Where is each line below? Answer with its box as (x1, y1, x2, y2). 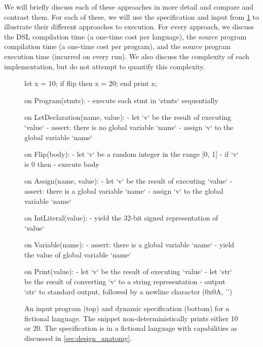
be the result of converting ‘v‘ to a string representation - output (24, 276, 226, 287)
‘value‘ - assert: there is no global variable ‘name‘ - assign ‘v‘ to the (24, 121, 234, 132)
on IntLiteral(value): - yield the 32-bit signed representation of (24, 212, 218, 223)
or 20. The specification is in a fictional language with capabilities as (24, 323, 237, 333)
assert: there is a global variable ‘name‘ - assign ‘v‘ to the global (24, 185, 223, 196)
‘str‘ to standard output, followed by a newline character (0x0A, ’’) (24, 286, 233, 296)
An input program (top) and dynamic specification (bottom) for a (24, 303, 230, 314)
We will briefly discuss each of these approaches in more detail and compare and (4, 2, 254, 12)
